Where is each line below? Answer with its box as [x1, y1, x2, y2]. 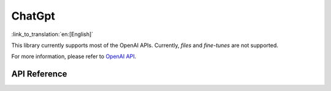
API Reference [11, 69, 67, 79]
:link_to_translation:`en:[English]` [11, 31, 94, 38]
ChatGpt [11, 9, 55, 23]
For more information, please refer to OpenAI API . [11, 53, 137, 60]
